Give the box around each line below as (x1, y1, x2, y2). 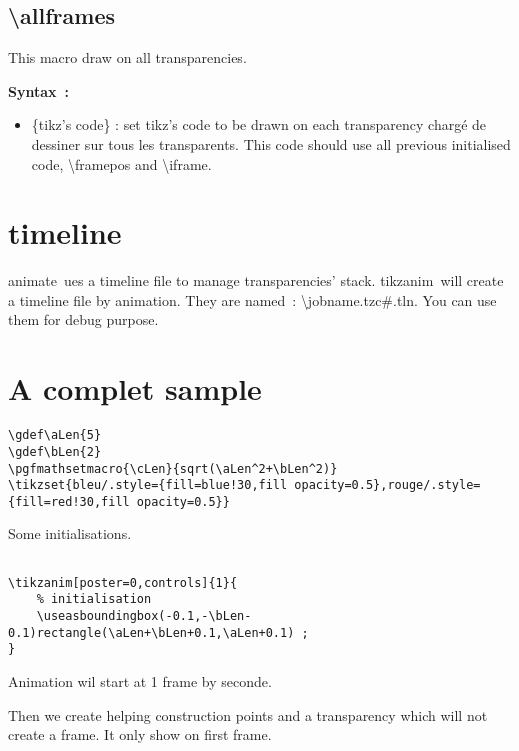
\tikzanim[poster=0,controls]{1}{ (8, 575, 238, 590)
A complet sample (8, 368, 262, 409)
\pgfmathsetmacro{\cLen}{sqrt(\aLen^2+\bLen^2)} (8, 461, 338, 476)
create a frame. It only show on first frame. (8, 724, 272, 745)
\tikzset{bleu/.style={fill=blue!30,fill (8, 478, 288, 493)
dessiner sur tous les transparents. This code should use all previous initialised (31, 133, 511, 154)
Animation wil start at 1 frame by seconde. (8, 671, 272, 692)
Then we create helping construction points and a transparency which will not (8, 704, 488, 725)
